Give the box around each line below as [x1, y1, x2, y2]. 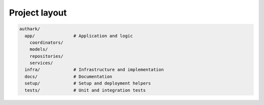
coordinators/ [29, 39, 64, 45]
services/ [29, 60, 53, 66]
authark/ [19, 26, 41, 32]
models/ [29, 47, 48, 52]
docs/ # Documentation [24, 73, 112, 79]
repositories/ [29, 53, 64, 59]
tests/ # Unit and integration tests [24, 87, 146, 93]
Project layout [9, 7, 67, 18]
